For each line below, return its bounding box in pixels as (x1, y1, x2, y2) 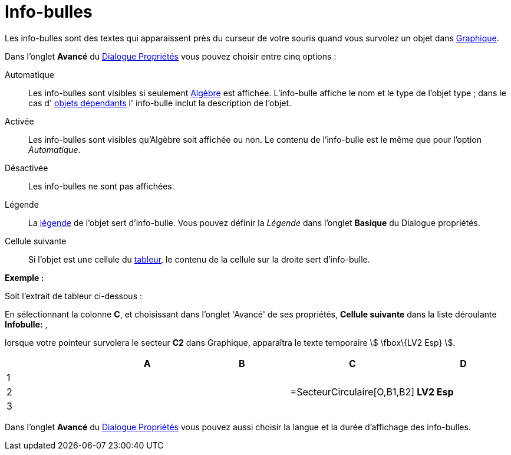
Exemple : (5, 272, 44, 283)
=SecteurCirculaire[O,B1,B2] (290, 385, 415, 398)
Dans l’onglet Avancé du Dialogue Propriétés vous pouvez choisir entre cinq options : (5, 51, 337, 61)
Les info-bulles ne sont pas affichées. (28, 181, 174, 191)
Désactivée (5, 162, 48, 173)
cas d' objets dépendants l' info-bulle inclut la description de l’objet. (28, 97, 292, 108)
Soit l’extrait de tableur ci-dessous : (5, 290, 143, 301)
